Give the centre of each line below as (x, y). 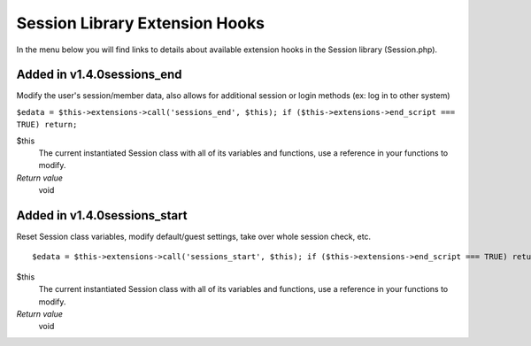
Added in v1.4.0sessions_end (99, 75)
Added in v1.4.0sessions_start (102, 215)
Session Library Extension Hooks (141, 23)
